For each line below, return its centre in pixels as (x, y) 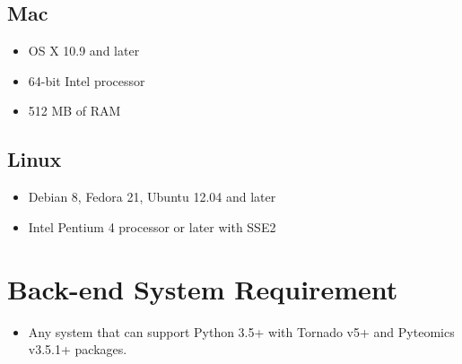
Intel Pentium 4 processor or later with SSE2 (152, 226)
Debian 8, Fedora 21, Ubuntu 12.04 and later (152, 197)
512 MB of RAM (74, 111)
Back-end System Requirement (203, 288)
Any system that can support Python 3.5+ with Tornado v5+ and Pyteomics (241, 331)
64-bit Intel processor (87, 80)
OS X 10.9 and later (84, 51)
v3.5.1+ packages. (78, 349)
